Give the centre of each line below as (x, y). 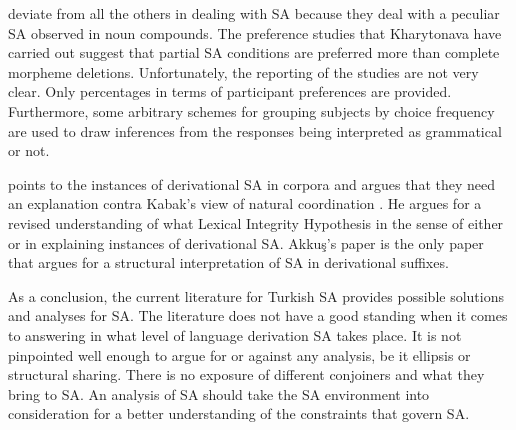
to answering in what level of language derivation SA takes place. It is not (235, 334)
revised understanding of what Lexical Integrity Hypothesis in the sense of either (256, 222)
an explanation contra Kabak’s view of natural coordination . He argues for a (245, 203)
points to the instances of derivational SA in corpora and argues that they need (251, 183)
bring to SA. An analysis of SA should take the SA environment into (219, 393)
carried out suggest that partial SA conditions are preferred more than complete (254, 52)
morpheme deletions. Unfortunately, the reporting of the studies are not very (243, 71)
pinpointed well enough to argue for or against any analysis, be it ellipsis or (239, 354)
